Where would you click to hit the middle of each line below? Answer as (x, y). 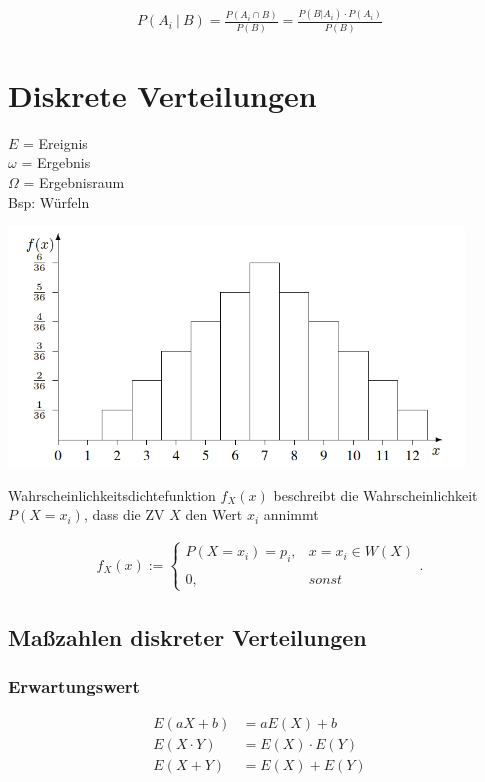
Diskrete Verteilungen (162, 94)
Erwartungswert (74, 686)
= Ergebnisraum (74, 181)
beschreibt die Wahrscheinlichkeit (375, 494)
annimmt (291, 514)
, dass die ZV (124, 514)
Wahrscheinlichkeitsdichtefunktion (112, 494)
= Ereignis (55, 142)
